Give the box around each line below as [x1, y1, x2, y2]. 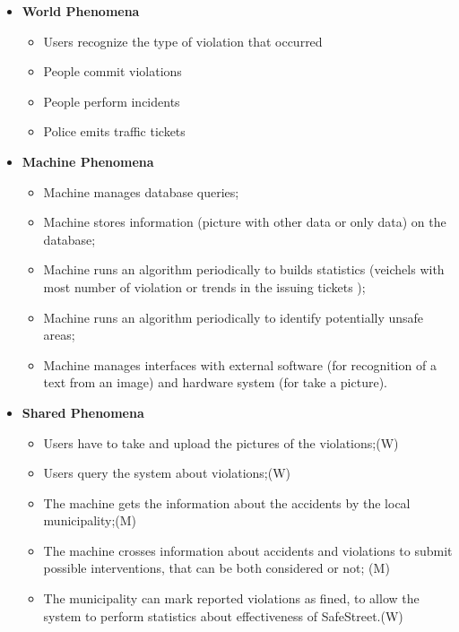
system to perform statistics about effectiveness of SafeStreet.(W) [43, 606, 403, 625]
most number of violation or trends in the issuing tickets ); [43, 277, 366, 296]
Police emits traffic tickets [43, 122, 186, 141]
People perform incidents [43, 91, 180, 110]
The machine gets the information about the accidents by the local [43, 493, 411, 512]
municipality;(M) [43, 511, 137, 530]
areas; [43, 325, 75, 344]
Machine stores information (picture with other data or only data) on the [43, 212, 446, 231]
